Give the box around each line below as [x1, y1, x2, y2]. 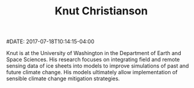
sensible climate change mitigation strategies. [6, 75, 120, 82]
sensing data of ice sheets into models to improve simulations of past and [6, 62, 189, 69]
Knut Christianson [54, 4, 148, 18]
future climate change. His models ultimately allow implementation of [6, 69, 178, 76]
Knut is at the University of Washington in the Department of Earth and [6, 50, 181, 57]
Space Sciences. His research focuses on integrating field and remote [6, 56, 180, 63]
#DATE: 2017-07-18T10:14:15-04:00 [6, 38, 95, 45]
